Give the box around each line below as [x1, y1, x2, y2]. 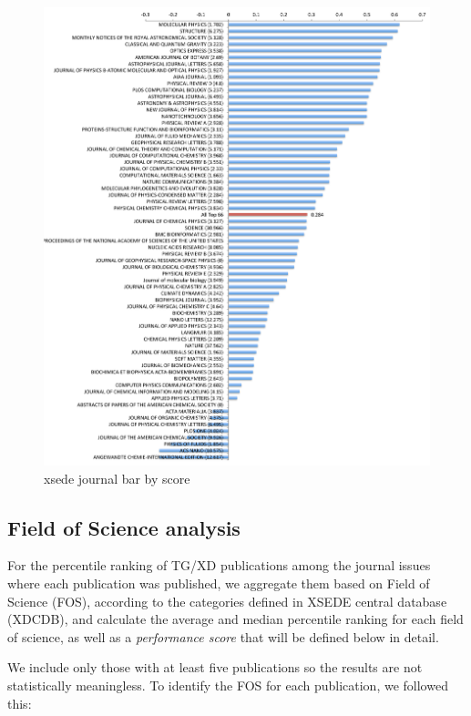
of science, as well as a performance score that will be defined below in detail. [7, 627, 439, 646]
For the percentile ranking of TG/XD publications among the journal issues [7, 556, 431, 575]
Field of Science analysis [7, 513, 241, 541]
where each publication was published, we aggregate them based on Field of [7, 574, 430, 593]
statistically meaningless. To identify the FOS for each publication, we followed [7, 676, 448, 695]
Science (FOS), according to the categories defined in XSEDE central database [7, 591, 447, 610]
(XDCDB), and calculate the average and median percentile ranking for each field [7, 609, 464, 629]
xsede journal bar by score [44, 468, 190, 487]
